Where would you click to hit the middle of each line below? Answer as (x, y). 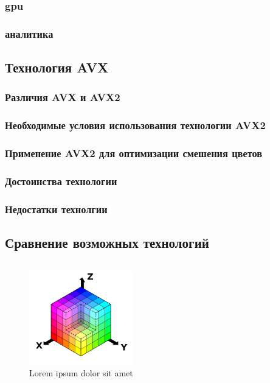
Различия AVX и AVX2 (63, 97)
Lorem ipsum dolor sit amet (81, 373)
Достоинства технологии (61, 181)
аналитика (29, 33)
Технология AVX (57, 67)
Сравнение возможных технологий (107, 243)
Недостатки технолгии (56, 209)
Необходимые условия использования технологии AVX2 (135, 125)
